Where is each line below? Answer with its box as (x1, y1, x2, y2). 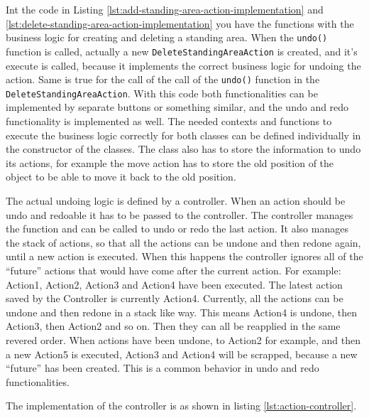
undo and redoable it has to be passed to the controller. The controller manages (6, 207, 353, 222)
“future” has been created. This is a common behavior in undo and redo (6, 360, 319, 375)
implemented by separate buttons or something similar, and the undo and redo (6, 100, 349, 114)
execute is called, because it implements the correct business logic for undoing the (6, 58, 361, 73)
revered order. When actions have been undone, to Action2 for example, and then (6, 332, 361, 347)
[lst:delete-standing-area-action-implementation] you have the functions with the (6, 16, 354, 31)
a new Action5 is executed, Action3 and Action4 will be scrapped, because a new (6, 346, 358, 361)
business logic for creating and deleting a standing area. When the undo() (6, 30, 328, 45)
